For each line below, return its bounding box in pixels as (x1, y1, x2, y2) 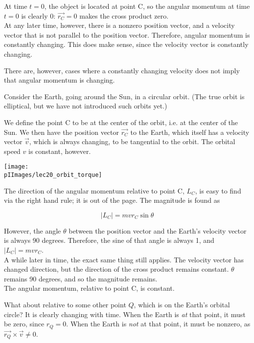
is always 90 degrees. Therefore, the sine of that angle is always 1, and (4, 235, 214, 245)
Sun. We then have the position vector (4, 127, 119, 137)
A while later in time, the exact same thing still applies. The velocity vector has (4, 254, 244, 264)
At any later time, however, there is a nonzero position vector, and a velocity (4, 20, 235, 30)
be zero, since (4, 319, 45, 329)
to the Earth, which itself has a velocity (130, 127, 250, 137)
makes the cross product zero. (79, 10, 169, 21)
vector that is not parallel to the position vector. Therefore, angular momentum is (4, 29, 250, 40)
